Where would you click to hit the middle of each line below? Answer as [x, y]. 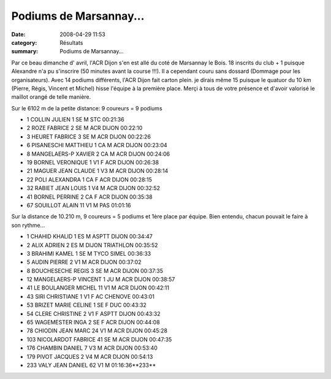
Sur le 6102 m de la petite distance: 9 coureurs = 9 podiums [87, 108]
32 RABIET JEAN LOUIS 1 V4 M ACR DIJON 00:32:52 [93, 188]
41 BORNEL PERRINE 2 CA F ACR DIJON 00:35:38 [89, 197]
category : [24, 42]
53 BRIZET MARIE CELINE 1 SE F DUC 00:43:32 [87, 305]
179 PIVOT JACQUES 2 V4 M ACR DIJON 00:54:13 [90, 356]
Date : [18, 34]
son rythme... [28, 225]
